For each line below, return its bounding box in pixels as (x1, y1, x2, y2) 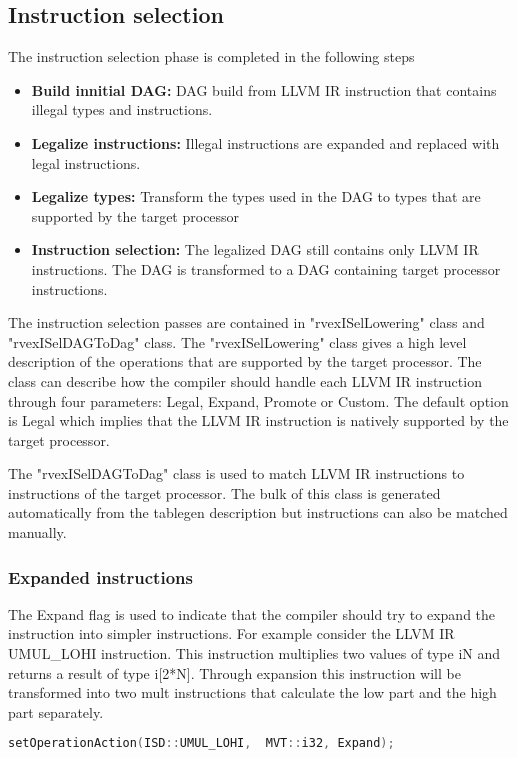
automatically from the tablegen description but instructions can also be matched (8, 502, 508, 523)
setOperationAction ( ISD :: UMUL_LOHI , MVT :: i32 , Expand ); (8, 736, 395, 751)
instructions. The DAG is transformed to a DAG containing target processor (31, 258, 501, 279)
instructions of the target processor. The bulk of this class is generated (8, 482, 441, 503)
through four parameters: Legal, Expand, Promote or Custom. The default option (8, 390, 509, 411)
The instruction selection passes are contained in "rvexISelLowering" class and (8, 312, 485, 333)
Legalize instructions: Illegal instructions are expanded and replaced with (31, 132, 500, 153)
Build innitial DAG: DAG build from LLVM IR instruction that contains (31, 79, 497, 100)
